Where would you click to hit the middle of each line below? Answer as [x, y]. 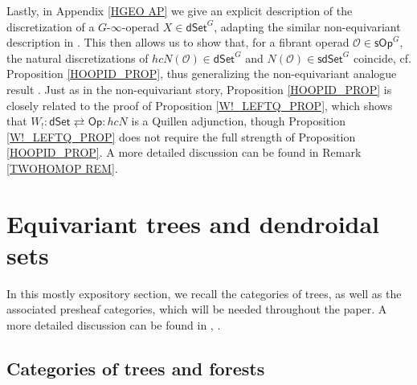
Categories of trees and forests [136, 369]
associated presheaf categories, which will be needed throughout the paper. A [197, 309]
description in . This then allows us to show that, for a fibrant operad [178, 42]
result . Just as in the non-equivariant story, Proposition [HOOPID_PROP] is [199, 89]
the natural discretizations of [78, 57]
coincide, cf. [382, 57]
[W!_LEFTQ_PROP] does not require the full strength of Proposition [181, 136]
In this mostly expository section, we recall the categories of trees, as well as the [204, 293]
